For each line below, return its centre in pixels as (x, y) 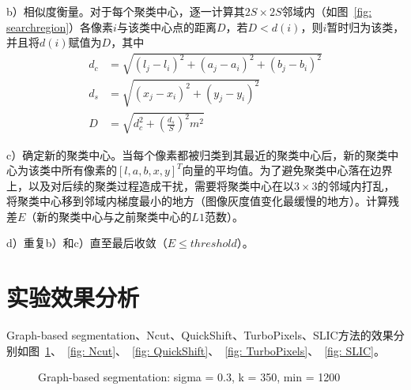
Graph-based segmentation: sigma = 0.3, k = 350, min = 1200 (189, 377)
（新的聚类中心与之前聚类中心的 (109, 216)
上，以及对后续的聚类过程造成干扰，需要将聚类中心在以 (150, 185)
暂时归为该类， (366, 26)
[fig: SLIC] (349, 350)
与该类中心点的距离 (166, 26)
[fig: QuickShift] (170, 350)
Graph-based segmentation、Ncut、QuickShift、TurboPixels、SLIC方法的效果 (200, 335)
